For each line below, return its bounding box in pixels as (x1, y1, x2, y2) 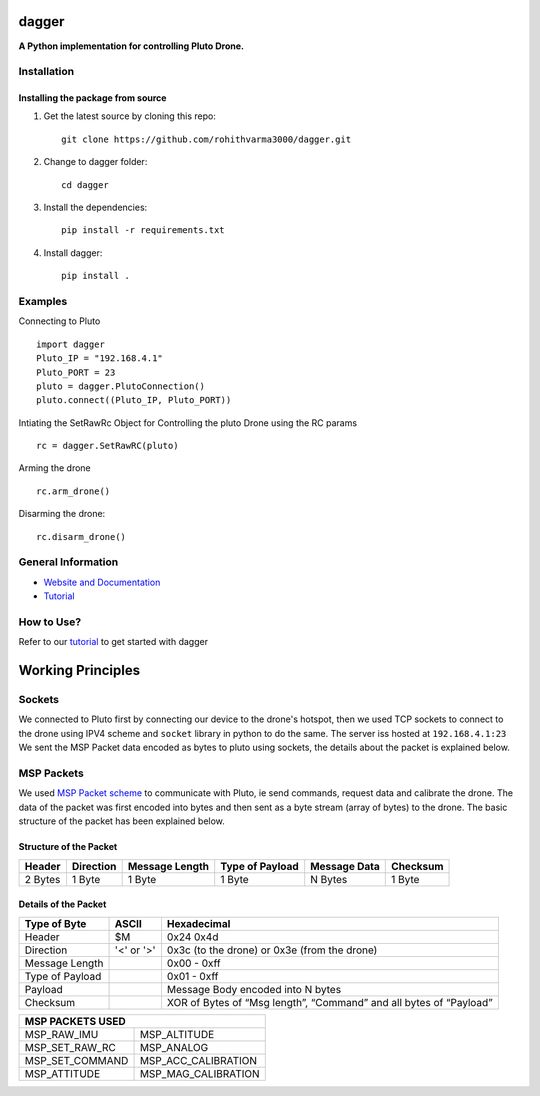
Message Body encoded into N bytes (166, 982, 342, 996)
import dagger (36, 338, 105, 350)
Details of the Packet (18, 898, 107, 910)
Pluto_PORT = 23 (36, 366, 116, 378)
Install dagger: (43, 246, 103, 259)
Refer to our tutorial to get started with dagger (18, 636, 209, 648)
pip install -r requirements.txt (61, 225, 225, 236)
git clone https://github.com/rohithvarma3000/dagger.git (61, 133, 352, 145)
